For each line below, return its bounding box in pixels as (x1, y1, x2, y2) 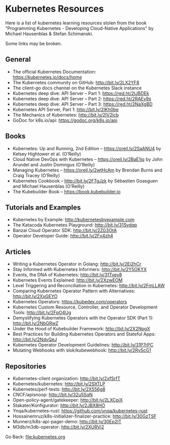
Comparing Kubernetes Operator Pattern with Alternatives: (12, 288, 135, 294)
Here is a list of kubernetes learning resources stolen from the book (5, 20, 147, 26)
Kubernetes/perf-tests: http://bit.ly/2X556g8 (12, 386, 106, 392)
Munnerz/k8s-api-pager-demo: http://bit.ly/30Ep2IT (12, 419, 122, 424)
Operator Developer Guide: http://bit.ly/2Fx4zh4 (12, 233, 113, 239)
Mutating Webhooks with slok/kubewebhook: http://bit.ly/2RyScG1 (12, 347, 151, 353)
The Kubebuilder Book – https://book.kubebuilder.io (12, 188, 121, 194)
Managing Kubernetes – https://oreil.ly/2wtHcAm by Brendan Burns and (12, 167, 162, 173)
